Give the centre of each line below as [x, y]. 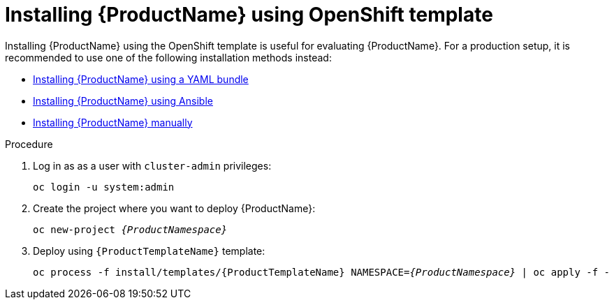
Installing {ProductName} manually [113, 122]
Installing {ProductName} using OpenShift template [249, 15]
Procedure [29, 144]
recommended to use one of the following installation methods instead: [168, 57]
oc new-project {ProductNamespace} [130, 229]
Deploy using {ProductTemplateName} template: [149, 251]
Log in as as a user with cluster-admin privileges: [152, 165]
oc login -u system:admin [104, 187]
